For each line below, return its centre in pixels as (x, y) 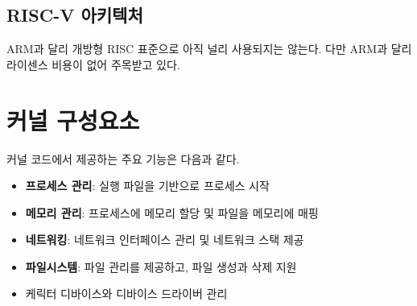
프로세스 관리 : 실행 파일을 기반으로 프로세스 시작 (147, 186)
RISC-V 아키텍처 (75, 15)
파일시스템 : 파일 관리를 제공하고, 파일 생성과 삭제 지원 (161, 266)
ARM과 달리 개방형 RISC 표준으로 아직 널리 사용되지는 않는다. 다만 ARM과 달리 (209, 49)
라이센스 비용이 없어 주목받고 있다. (93, 64)
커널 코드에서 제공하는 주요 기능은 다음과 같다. (123, 158)
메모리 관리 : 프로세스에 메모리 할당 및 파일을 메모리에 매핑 (172, 212)
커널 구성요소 (73, 120)
